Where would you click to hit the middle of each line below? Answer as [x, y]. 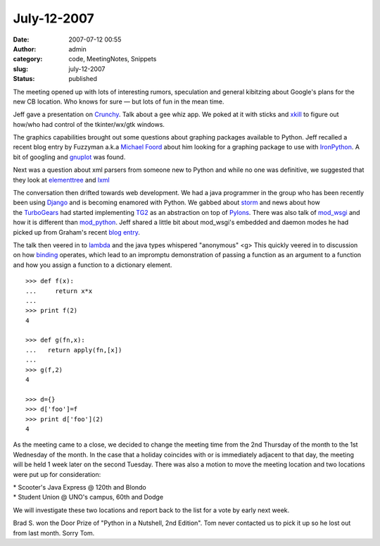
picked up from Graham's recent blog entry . [76, 232]
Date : [21, 39]
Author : [25, 49]
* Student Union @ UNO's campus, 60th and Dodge [88, 497]
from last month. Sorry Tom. [54, 533]
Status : [24, 79]
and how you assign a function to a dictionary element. [93, 265]
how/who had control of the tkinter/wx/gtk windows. [89, 124]
